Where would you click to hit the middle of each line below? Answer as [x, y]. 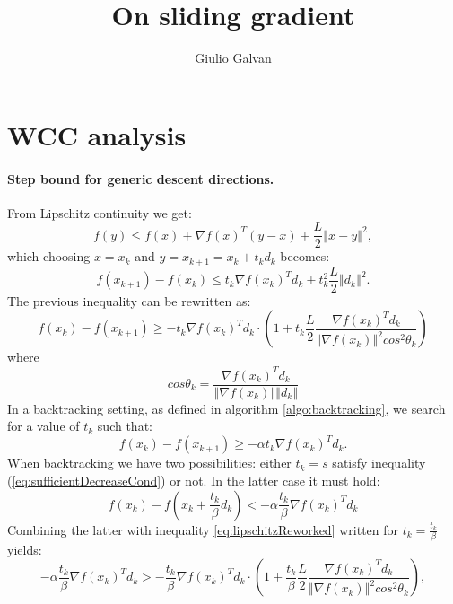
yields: [25, 549]
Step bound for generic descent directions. [141, 178]
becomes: [305, 256]
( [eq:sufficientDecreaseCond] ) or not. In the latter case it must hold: [194, 480]
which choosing [49, 256]
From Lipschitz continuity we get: [100, 212]
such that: [125, 426]
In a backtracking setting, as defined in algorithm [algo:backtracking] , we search [226, 408]
